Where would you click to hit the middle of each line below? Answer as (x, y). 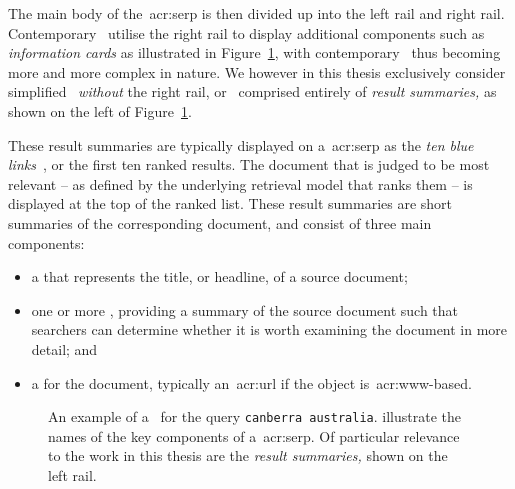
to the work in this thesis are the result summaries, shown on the (248, 455)
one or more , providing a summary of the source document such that (245, 309)
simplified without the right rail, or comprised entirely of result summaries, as (252, 91)
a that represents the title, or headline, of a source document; (219, 276)
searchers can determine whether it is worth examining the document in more (269, 329)
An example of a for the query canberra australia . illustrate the (254, 416)
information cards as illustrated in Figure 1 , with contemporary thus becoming (254, 52)
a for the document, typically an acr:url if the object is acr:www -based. (251, 382)
